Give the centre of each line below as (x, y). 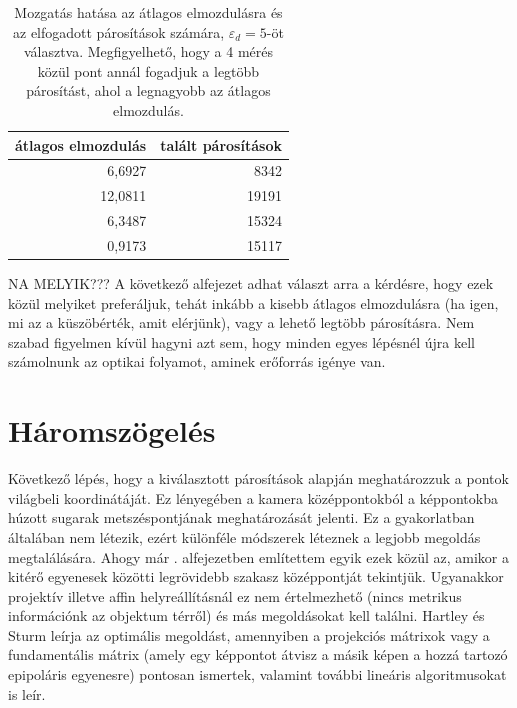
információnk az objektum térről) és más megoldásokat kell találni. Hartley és (246, 615)
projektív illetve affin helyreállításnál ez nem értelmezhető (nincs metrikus (235, 595)
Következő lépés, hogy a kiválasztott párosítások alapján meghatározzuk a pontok (258, 478)
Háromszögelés (112, 430)
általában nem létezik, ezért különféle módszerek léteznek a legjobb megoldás (244, 536)
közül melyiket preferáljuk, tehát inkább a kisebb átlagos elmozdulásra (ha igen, (253, 302)
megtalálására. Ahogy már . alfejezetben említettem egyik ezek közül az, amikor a (259, 556)
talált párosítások (221, 144)
